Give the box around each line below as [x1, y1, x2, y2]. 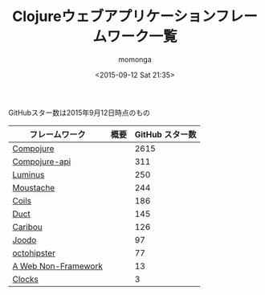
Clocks [12, 273, 39, 285]
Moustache [12, 182, 55, 193]
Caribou [12, 221, 43, 232]
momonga [117, 54, 153, 64]
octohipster [12, 247, 56, 258]
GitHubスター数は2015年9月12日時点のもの [8, 108, 150, 117]
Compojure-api [12, 156, 71, 167]
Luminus [12, 169, 45, 180]
